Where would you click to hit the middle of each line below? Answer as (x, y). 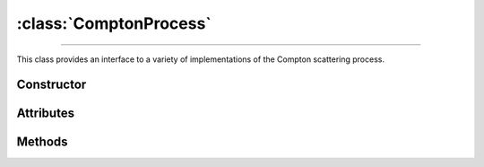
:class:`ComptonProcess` (114, 23)
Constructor (52, 85)
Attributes (46, 114)
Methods (42, 142)
